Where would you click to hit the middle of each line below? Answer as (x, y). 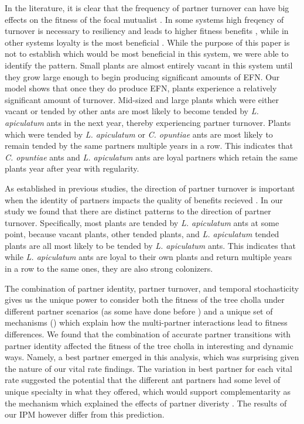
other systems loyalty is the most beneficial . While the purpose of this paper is (147, 42)
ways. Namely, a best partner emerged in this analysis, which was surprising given (152, 357)
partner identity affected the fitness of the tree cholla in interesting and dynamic (149, 345)
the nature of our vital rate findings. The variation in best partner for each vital (148, 368)
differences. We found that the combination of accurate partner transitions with (148, 334)
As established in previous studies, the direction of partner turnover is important (150, 188)
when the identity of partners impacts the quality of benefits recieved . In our (144, 199)
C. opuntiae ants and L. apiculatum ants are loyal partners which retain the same (151, 157)
